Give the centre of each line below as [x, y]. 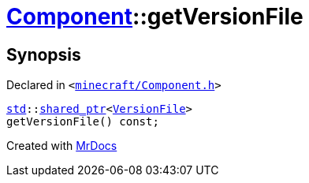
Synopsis [44, 54]
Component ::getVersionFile [155, 17]
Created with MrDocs [62, 146]
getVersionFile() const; [83, 122]
